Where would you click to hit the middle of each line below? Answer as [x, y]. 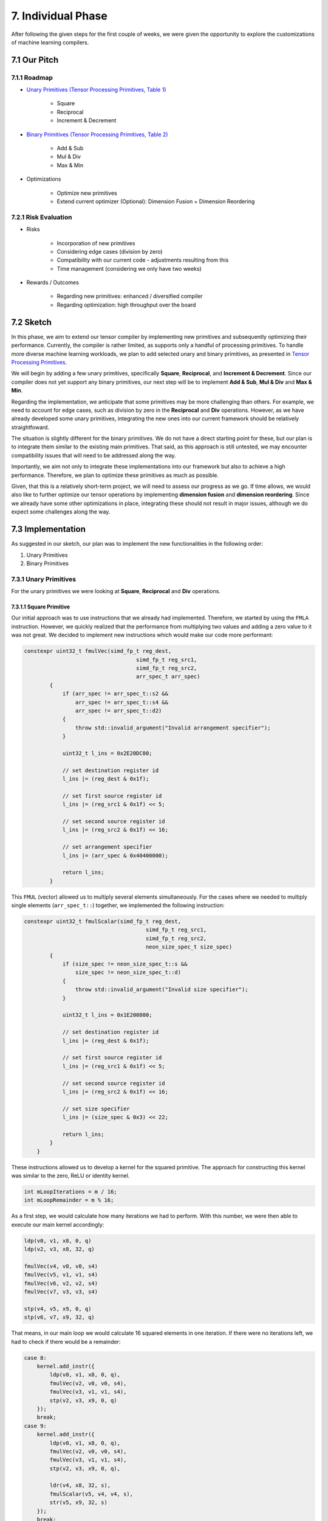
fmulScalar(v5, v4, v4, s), [91, 1494]
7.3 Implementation [49, 529]
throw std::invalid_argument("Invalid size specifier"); [162, 990]
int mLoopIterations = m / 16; [71, 1192]
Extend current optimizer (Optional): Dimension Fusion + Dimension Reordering [156, 201]
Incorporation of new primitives [96, 243]
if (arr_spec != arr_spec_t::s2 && [115, 694]
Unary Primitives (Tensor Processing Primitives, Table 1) [96, 90]
